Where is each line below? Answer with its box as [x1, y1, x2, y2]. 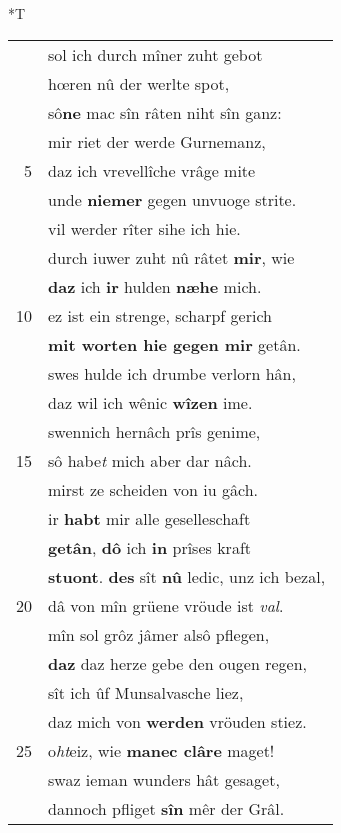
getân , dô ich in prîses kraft [48, 535, 251, 559]
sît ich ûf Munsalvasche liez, [48, 680, 244, 704]
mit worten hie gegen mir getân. [48, 332, 301, 356]
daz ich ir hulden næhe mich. [48, 274, 262, 298]
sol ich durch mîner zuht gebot [48, 42, 263, 66]
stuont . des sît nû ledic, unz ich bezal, [48, 564, 326, 588]
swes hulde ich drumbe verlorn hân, [48, 361, 296, 385]
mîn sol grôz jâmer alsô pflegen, [48, 622, 270, 646]
